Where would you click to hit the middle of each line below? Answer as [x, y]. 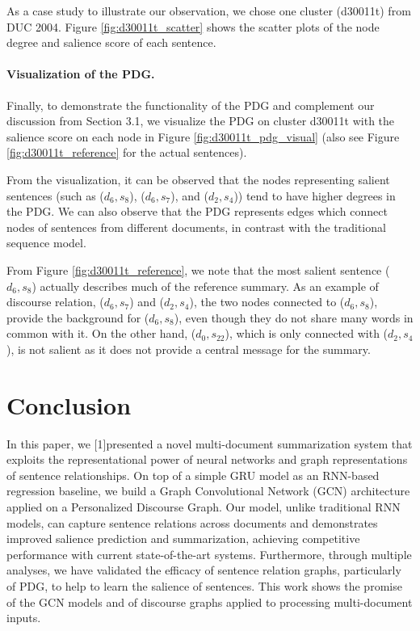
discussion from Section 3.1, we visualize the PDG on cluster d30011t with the [201, 121]
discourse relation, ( [55, 302]
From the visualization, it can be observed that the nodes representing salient [198, 179]
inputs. [24, 618]
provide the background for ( [78, 317]
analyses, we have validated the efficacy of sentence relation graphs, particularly [204, 570]
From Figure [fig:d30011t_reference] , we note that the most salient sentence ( [198, 269]
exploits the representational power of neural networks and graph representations [207, 459]
